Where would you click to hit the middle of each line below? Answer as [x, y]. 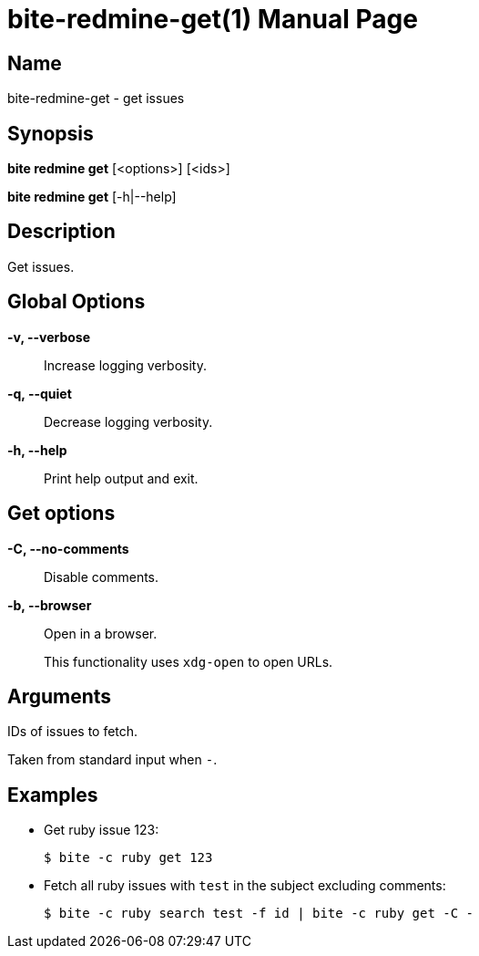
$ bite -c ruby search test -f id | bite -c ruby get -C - [259, 914]
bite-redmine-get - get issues [96, 99]
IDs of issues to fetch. [73, 732]
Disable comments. [102, 577]
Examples [53, 795]
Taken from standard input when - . [112, 760]
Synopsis [51, 133]
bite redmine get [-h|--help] [92, 197]
